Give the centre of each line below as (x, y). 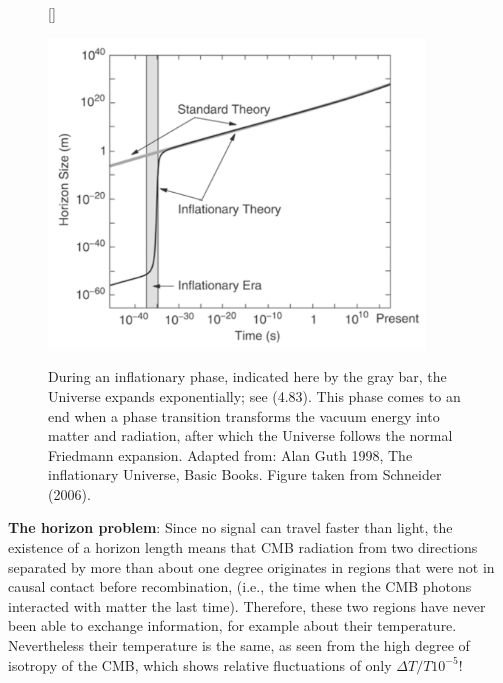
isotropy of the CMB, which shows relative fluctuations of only (200, 664)
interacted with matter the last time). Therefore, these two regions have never (247, 605)
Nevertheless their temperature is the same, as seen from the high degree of (239, 645)
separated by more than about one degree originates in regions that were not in (251, 566)
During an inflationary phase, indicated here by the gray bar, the (247, 376)
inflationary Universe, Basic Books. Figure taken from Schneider (245, 474)
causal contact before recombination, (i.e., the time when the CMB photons (240, 586)
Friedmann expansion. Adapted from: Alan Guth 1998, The (230, 454)
